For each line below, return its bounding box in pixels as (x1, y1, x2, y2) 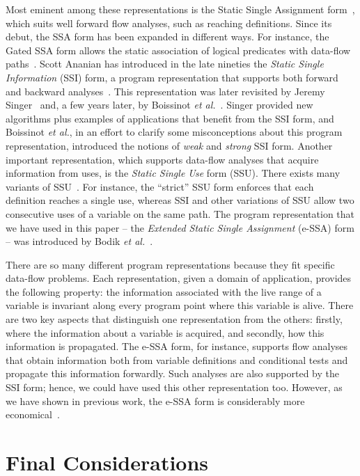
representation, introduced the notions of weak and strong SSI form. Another (6, 138, 333, 152)
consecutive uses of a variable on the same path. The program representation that (6, 206, 355, 221)
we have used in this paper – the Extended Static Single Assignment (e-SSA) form (6, 220, 354, 235)
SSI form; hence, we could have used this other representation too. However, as (6, 380, 343, 395)
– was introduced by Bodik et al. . (6, 234, 153, 248)
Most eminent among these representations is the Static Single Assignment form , (6, 2, 355, 16)
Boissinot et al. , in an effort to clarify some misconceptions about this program (6, 125, 343, 139)
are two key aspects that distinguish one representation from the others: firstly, (6, 312, 343, 326)
